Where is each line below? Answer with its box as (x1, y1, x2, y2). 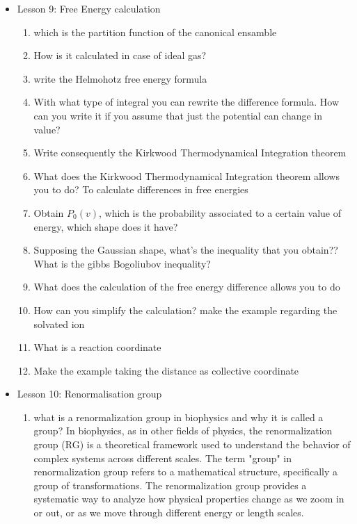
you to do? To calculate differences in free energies (33, 182, 248, 197)
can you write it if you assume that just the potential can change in (33, 108, 323, 122)
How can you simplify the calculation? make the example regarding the (33, 302, 338, 317)
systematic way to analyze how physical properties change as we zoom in (33, 491, 344, 506)
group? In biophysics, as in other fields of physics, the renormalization (33, 423, 333, 438)
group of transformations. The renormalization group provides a (33, 477, 307, 492)
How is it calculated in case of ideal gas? (33, 48, 207, 63)
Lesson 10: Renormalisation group (17, 386, 162, 401)
